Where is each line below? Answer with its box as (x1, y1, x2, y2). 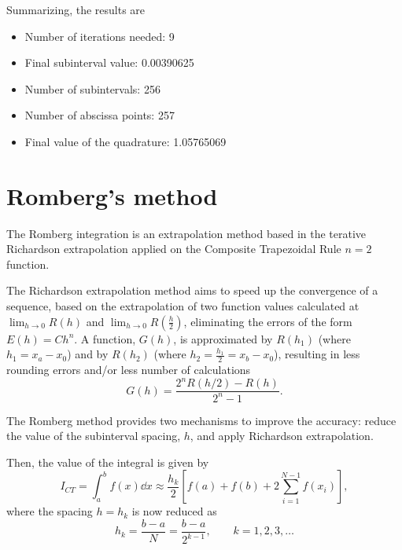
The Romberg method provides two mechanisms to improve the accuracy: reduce (6, 412, 396, 428)
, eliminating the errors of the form (183, 313, 352, 329)
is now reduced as (131, 503, 217, 519)
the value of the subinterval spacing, (6, 427, 181, 444)
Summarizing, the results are (6, 2, 146, 17)
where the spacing (6, 503, 93, 519)
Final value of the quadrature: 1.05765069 (24, 133, 227, 149)
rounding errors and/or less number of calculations (6, 361, 251, 378)
